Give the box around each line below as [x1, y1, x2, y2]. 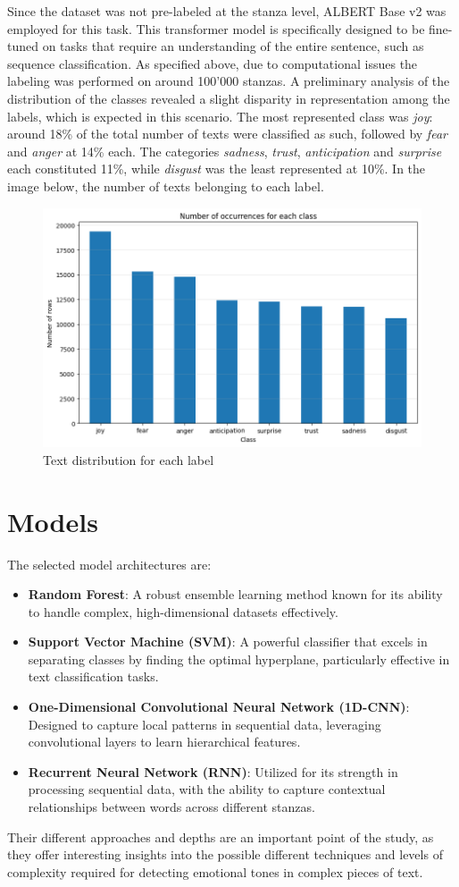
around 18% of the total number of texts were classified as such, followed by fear [7, 124, 447, 143]
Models [7, 503, 98, 539]
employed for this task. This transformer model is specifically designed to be [7, 19, 425, 38]
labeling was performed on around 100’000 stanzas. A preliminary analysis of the [7, 72, 450, 90]
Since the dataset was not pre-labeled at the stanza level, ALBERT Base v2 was [7, 2, 446, 20]
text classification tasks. [28, 667, 159, 686]
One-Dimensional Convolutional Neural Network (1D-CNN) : [28, 697, 410, 716]
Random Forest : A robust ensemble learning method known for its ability [28, 585, 443, 604]
